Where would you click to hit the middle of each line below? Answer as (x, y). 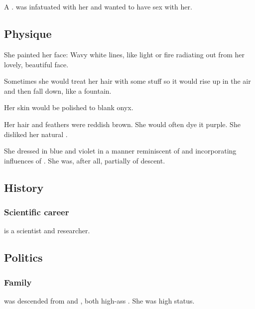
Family (18, 282)
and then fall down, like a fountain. (58, 90)
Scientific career (37, 212)
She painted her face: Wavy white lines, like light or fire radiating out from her (124, 54)
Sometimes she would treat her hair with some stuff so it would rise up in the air (127, 81)
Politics (23, 257)
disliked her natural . (36, 134)
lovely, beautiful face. (36, 64)
